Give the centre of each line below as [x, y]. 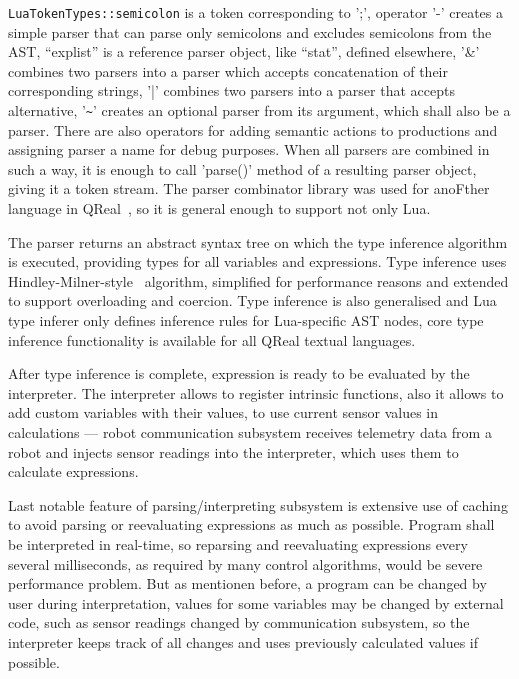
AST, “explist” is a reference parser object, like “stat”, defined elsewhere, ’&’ [244, 51]
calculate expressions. [73, 471]
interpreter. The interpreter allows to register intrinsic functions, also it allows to [256, 392]
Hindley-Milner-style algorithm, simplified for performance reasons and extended [258, 280]
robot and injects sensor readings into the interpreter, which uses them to [233, 451]
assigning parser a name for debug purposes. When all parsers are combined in [249, 149]
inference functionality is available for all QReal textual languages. [212, 339]
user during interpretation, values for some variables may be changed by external [256, 602]
